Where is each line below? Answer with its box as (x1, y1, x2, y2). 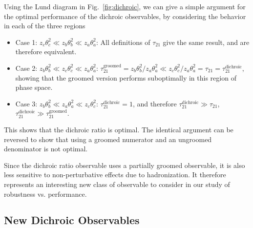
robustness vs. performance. (4, 188, 87, 199)
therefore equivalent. (15, 46, 77, 57)
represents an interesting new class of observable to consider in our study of (4, 179, 230, 189)
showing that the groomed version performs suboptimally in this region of (15, 72, 236, 83)
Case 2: (15, 62, 38, 73)
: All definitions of (96, 37, 150, 47)
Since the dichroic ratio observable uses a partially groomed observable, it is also (4, 160, 245, 170)
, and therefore (132, 98, 177, 108)
